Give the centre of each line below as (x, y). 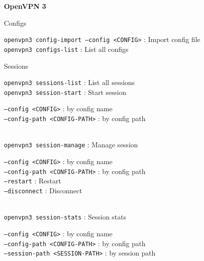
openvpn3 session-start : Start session (65, 92)
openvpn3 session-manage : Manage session (71, 145)
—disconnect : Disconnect (43, 190)
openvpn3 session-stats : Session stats (65, 217)
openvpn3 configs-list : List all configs (66, 49)
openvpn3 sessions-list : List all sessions (69, 82)
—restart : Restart (33, 181)
